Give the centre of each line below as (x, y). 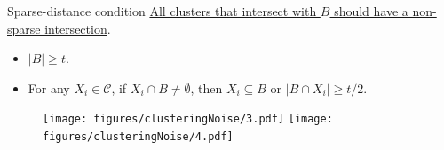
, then (206, 87)
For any (49, 87)
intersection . (78, 28)
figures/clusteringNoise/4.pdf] (138, 137)
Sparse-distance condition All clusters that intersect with (162, 11)
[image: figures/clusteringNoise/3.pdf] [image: (188, 119)
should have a (371, 11)
